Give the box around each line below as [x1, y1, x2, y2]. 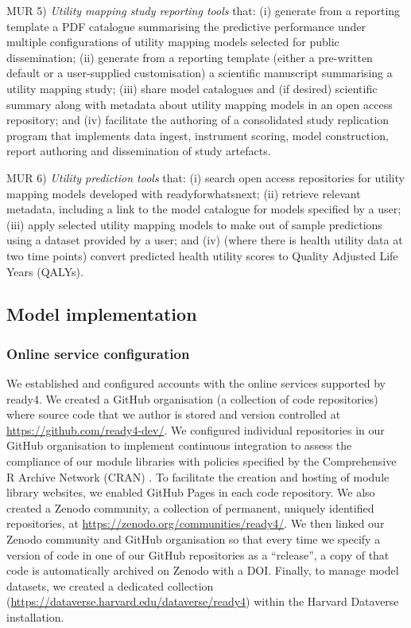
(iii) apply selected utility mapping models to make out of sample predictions [6, 216, 382, 232]
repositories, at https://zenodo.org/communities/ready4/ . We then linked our [6, 515, 385, 532]
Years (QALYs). [6, 263, 83, 279]
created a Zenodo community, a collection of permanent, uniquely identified [6, 499, 374, 516]
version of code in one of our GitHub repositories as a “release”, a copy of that [6, 546, 390, 563]
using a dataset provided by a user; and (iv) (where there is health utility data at [6, 232, 403, 248]
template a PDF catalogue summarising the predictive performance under [6, 18, 366, 34]
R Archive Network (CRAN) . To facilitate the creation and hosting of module [6, 468, 390, 485]
